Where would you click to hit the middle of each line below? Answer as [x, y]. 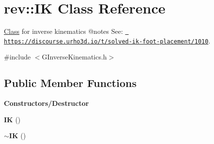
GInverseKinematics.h [74, 57]
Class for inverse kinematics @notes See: [63, 31]
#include [17, 57]
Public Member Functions [70, 83]
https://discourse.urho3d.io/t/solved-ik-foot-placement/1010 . [107, 40]
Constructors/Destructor [46, 103]
